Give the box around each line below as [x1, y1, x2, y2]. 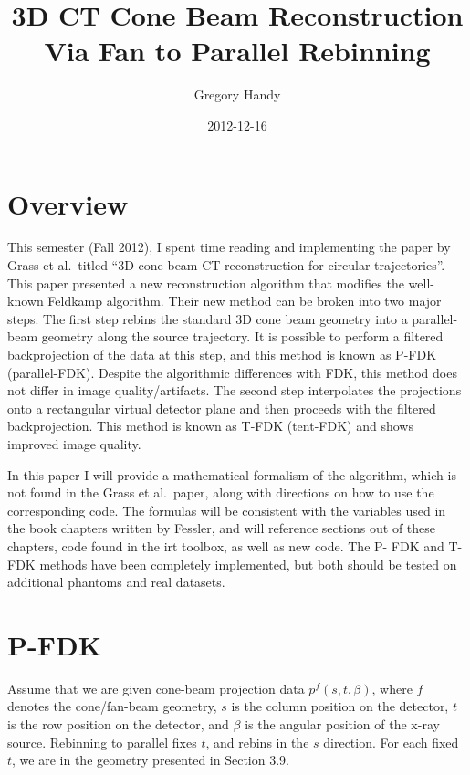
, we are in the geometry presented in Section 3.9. [12, 750, 289, 770]
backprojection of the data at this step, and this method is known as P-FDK [7, 345, 437, 363]
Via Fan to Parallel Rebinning [44, 32, 431, 69]
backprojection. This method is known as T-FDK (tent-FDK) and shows [7, 416, 413, 435]
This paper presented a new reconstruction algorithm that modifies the [7, 273, 404, 292]
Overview [7, 184, 129, 222]
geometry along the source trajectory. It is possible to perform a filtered [41, 327, 444, 346]
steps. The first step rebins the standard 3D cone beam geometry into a [7, 309, 408, 328]
